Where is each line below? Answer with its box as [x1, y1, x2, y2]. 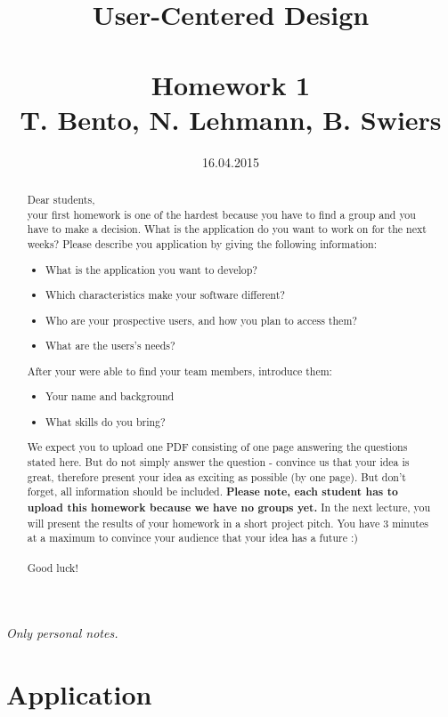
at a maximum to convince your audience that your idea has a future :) [27, 530, 358, 545]
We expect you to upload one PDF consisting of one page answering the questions [27, 439, 408, 455]
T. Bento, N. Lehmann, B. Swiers [20, 101, 442, 137]
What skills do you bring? [45, 414, 166, 429]
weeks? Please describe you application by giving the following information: [27, 237, 377, 252]
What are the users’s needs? [45, 338, 175, 353]
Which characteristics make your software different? [45, 287, 285, 302]
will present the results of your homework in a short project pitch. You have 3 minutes [27, 515, 428, 530]
